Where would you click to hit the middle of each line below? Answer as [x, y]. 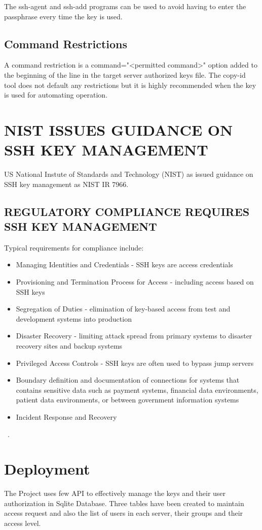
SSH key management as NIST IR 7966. [66, 184]
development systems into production [74, 318]
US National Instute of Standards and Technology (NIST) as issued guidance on [129, 174]
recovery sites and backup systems [69, 346]
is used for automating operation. [56, 95]
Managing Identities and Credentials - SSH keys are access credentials [124, 264]
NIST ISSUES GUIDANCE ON [119, 129]
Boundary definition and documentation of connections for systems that [128, 380]
